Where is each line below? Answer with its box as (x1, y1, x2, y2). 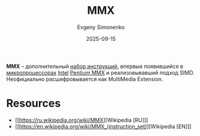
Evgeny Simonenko (77, 23, 125, 31)
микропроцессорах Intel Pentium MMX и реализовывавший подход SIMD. (6, 69, 195, 76)
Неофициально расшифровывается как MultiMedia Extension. (6, 75, 163, 82)
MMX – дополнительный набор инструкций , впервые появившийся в (6, 63, 183, 70)
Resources (6, 97, 61, 110)
